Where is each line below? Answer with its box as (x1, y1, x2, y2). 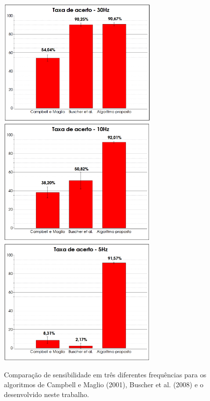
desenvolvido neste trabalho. (4, 389, 89, 399)
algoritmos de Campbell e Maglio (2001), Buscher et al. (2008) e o (4, 379, 204, 389)
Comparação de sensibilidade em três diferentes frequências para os (4, 369, 207, 380)
